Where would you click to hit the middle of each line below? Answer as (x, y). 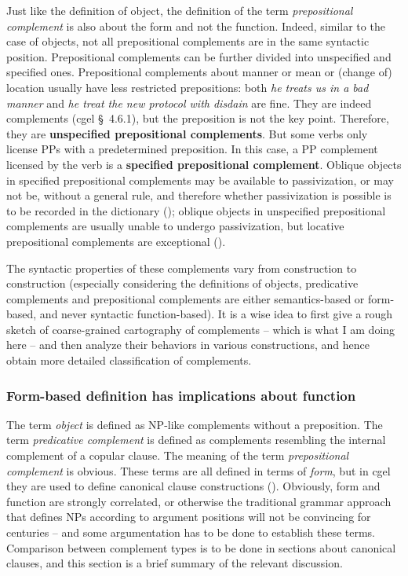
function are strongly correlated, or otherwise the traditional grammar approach (199, 501)
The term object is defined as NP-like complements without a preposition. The (195, 424)
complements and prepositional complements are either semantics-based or (186, 298)
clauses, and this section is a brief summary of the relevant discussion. (175, 563)
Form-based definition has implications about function (181, 395)
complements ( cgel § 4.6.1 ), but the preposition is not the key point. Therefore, (198, 118)
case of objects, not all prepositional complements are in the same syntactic (188, 41)
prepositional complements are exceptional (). (116, 241)
